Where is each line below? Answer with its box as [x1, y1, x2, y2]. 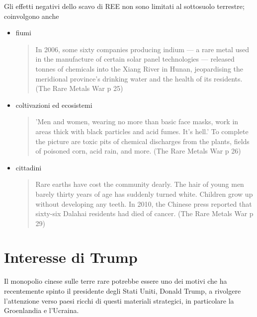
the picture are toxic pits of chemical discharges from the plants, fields [35, 136, 250, 146]
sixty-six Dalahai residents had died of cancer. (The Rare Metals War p [35, 208, 254, 219]
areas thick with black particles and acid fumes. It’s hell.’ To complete [35, 126, 249, 136]
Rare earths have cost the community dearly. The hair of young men [35, 179, 244, 189]
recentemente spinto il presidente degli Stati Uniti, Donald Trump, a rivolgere [4, 286, 241, 296]
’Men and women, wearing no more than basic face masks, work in [35, 116, 239, 127]
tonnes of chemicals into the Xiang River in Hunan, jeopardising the [35, 63, 244, 74]
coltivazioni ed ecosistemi [15, 99, 92, 110]
